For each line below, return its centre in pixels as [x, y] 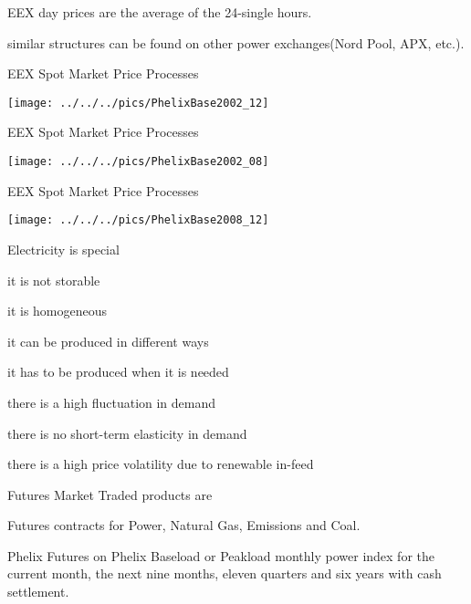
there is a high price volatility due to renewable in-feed [161, 464]
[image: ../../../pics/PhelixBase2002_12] [138, 103]
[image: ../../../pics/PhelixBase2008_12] [138, 220]
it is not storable [54, 280]
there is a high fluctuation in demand [112, 402]
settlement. [38, 592]
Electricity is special [63, 249]
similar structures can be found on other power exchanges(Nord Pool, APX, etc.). [236, 42]
